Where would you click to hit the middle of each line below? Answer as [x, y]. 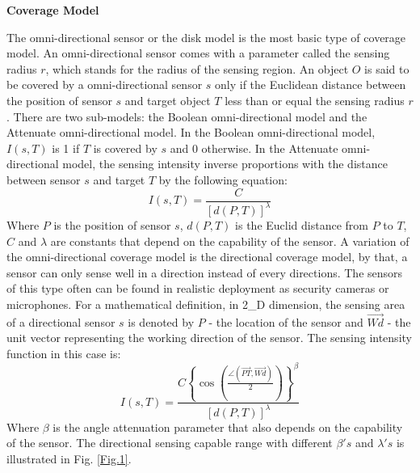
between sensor [44, 179]
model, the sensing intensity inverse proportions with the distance [225, 164]
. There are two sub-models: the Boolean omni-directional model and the [187, 116]
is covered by [125, 148]
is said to [387, 68]
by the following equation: [223, 179]
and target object [168, 100]
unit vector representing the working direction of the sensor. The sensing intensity [209, 338]
